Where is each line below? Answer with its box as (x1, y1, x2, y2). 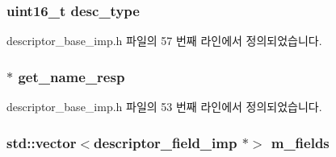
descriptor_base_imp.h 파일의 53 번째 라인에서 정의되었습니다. (6, 98, 322, 115)
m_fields (271, 132, 330, 152)
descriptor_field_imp (94, 132, 237, 152)
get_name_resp (18, 66, 125, 86)
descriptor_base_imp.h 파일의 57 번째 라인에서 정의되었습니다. (6, 32, 322, 49)
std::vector (6, 132, 77, 152)
